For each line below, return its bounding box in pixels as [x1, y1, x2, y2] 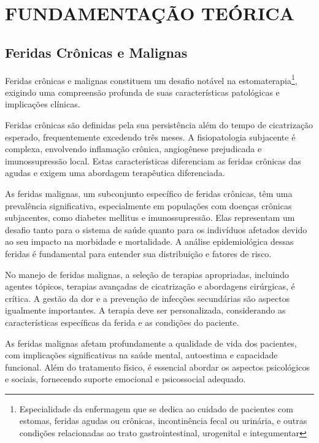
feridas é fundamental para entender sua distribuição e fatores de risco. [5, 247, 272, 260]
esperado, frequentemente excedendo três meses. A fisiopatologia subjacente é [5, 130, 296, 143]
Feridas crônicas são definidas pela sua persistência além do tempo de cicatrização [5, 118, 313, 131]
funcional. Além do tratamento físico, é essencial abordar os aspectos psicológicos [5, 360, 310, 373]
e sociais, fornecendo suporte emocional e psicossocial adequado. [5, 372, 246, 385]
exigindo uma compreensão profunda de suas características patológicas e [5, 85, 280, 98]
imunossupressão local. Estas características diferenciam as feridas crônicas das [5, 154, 301, 167]
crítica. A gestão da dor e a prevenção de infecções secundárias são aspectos [5, 291, 290, 304]
